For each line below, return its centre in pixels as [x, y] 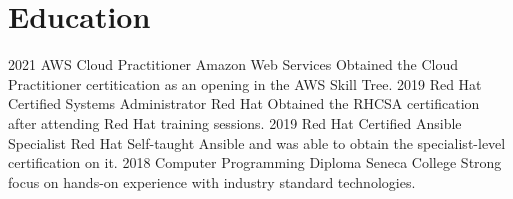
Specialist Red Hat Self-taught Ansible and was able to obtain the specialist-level [257, 142]
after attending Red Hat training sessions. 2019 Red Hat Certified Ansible [235, 122]
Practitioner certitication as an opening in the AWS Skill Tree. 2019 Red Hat [245, 83]
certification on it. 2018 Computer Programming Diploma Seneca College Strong [255, 162]
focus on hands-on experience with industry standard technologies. [212, 181]
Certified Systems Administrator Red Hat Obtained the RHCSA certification [244, 103]
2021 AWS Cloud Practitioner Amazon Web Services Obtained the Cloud [233, 64]
